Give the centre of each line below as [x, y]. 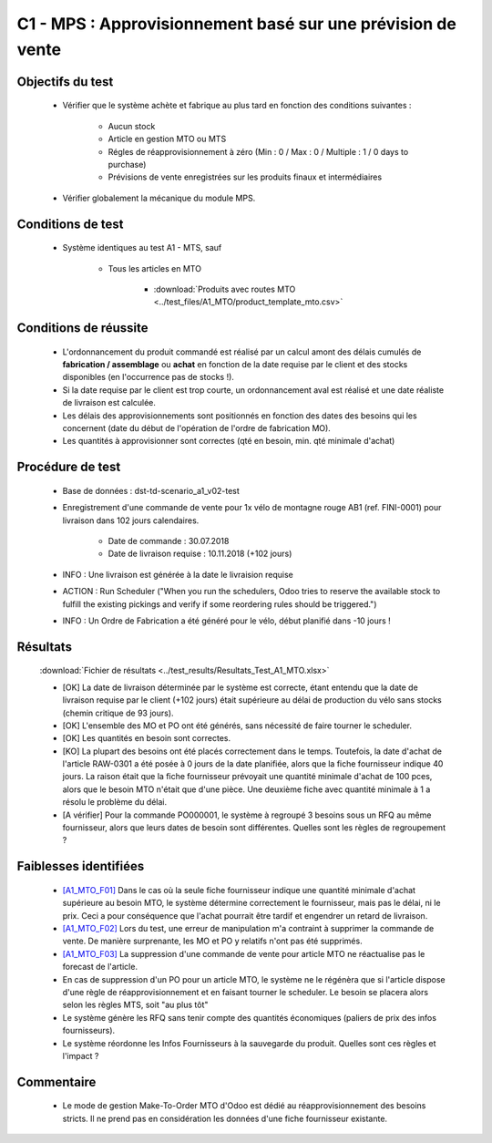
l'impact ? [81, 1055]
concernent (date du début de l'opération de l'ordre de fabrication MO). [197, 428]
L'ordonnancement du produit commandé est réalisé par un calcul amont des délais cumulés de [242, 352]
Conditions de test [70, 224]
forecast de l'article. [100, 967]
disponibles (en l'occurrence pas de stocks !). [148, 377]
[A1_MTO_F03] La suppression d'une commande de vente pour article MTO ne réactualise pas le [244, 953]
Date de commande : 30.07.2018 [169, 541]
